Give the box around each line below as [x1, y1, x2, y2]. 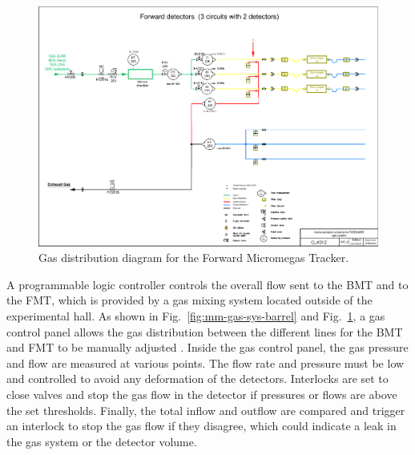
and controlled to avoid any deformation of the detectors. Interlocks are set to [6, 370, 389, 387]
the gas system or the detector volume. [6, 433, 197, 449]
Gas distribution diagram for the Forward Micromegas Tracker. [38, 249, 349, 266]
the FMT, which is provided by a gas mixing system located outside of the [6, 292, 373, 308]
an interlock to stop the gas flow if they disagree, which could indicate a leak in [6, 417, 397, 434]
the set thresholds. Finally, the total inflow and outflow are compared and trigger [6, 401, 405, 418]
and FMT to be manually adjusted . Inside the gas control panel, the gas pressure [6, 339, 409, 356]
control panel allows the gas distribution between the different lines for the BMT [6, 323, 403, 340]
